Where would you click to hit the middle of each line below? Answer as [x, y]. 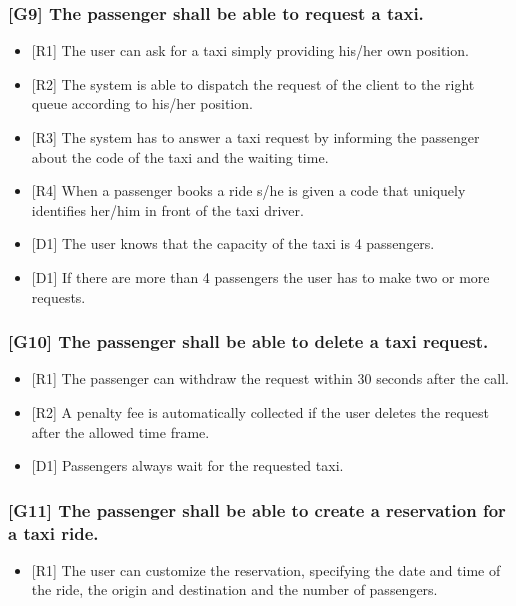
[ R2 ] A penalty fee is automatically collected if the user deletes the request [260, 411]
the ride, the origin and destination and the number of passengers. [234, 589]
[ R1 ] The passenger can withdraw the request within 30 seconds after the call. [270, 378]
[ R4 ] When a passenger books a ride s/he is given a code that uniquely [248, 190]
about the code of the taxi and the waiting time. [180, 156]
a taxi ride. [53, 532]
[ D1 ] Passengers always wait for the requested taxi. [187, 465]
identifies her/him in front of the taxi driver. [167, 209]
